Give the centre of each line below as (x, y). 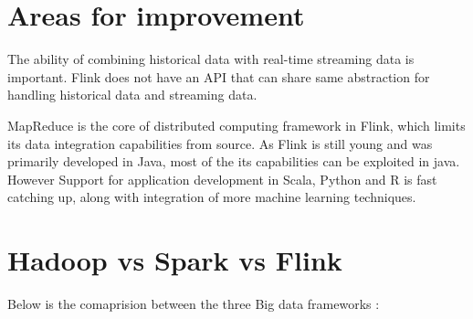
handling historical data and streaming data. (132, 95)
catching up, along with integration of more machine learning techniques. (212, 197)
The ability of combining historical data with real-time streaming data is (211, 59)
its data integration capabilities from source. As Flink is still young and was (220, 143)
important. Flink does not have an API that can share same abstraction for (219, 76)
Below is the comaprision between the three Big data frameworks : (194, 303)
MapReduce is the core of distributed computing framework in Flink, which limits (236, 125)
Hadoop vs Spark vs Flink (175, 260)
